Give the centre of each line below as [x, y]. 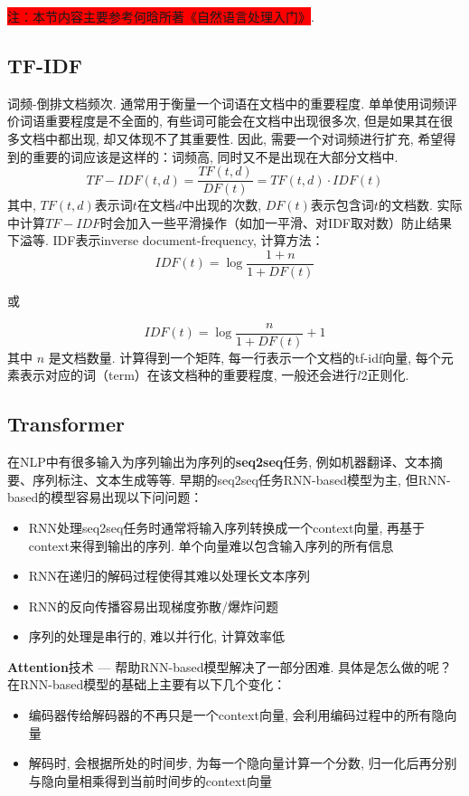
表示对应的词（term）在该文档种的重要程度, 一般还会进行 [188, 375]
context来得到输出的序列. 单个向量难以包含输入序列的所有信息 [211, 545]
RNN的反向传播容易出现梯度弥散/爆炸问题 [154, 606]
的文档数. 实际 [420, 205]
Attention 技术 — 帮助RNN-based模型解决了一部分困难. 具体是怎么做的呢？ [230, 666]
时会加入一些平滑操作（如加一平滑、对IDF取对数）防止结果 [276, 222]
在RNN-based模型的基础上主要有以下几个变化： [147, 684]
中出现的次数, [222, 205]
